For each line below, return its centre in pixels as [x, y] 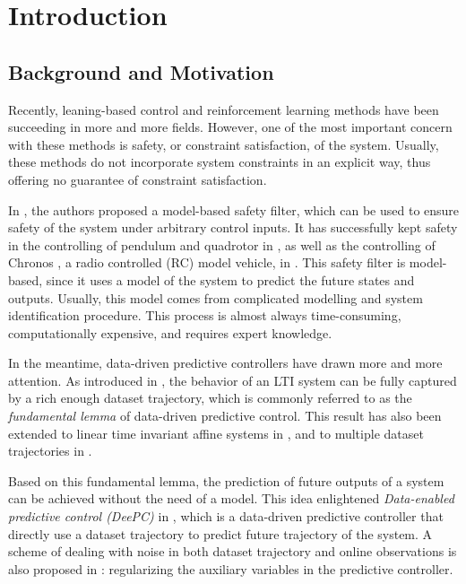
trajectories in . [50, 451]
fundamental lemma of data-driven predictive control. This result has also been [225, 416]
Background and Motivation [141, 71]
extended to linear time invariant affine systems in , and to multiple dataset [216, 433]
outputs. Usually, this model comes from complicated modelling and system [216, 297]
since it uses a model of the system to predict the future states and [230, 279]
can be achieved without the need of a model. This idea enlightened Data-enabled [231, 498]
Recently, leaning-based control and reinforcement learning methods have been [224, 109]
